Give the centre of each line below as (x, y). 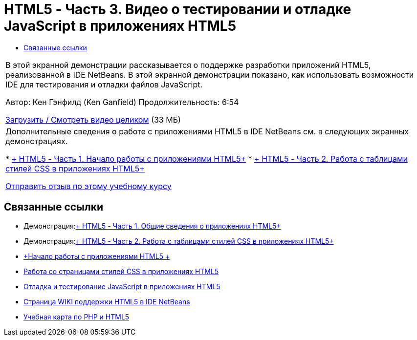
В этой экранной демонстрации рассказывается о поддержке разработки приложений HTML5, (188, 65)
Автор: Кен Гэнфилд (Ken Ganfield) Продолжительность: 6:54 (122, 102)
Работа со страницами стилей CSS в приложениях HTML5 (121, 271)
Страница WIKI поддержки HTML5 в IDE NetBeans (107, 301)
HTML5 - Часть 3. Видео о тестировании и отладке (178, 9)
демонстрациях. (37, 141)
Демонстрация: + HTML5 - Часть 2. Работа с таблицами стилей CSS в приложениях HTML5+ (179, 241)
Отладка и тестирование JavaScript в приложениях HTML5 (122, 286)
